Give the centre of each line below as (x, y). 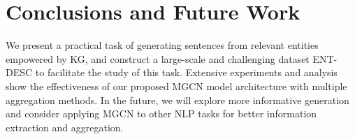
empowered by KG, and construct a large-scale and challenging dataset (158, 58)
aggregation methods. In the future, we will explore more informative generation (177, 100)
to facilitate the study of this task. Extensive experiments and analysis (186, 72)
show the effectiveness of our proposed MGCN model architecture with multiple (176, 86)
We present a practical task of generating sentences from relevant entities (162, 45)
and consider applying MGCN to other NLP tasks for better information (161, 114)
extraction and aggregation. (65, 127)
